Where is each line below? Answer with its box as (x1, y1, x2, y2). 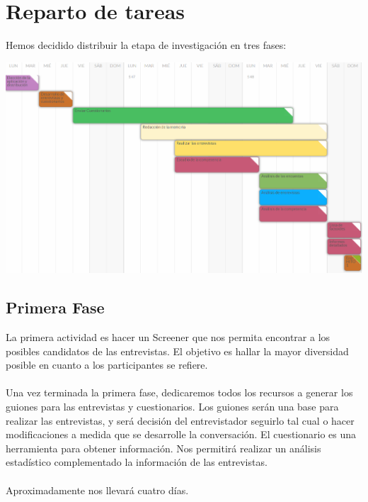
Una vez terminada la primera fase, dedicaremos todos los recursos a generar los (6, 385, 353, 400)
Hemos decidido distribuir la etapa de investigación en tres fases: (6, 38, 287, 52)
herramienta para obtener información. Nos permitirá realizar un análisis (6, 440, 321, 455)
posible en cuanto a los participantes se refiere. (6, 357, 208, 372)
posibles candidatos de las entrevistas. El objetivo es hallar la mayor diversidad (6, 343, 349, 358)
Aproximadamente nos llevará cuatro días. (6, 482, 189, 497)
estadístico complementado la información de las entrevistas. (6, 454, 268, 469)
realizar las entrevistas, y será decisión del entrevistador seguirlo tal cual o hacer (6, 413, 355, 428)
